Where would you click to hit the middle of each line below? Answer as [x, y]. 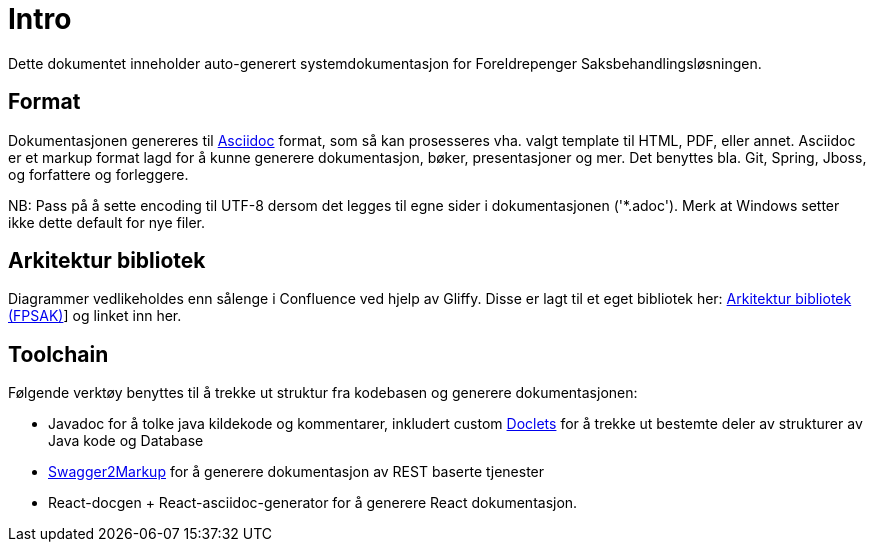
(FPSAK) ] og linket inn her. [95, 316]
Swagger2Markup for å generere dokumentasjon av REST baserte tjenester [296, 472]
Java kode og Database [126, 441]
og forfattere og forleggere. [98, 174]
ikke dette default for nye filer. [107, 222]
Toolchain [58, 354]
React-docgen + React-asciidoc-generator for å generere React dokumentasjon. [313, 503]
